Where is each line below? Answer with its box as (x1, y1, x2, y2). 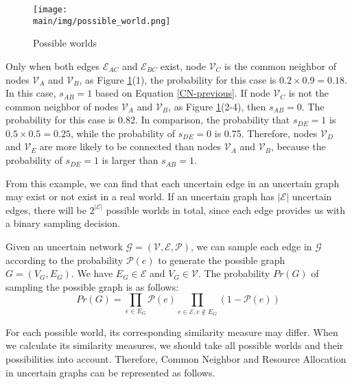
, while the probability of (70, 125, 176, 140)
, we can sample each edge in (191, 239, 312, 254)
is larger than (102, 153, 159, 167)
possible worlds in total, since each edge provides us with (106, 202, 346, 217)
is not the (288, 86, 329, 100)
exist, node (160, 58, 206, 73)
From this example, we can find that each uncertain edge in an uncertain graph (5, 176, 340, 190)
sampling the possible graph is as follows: (5, 279, 179, 293)
